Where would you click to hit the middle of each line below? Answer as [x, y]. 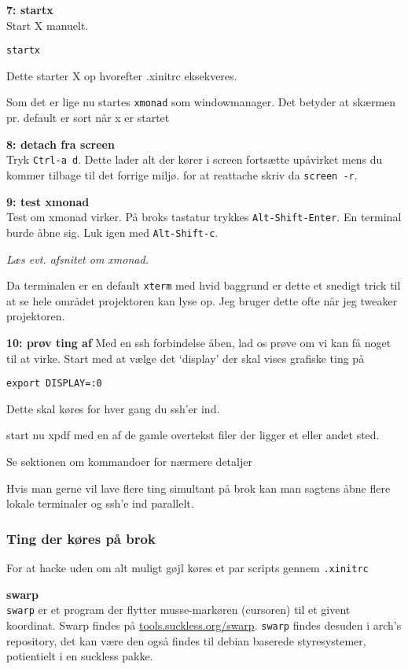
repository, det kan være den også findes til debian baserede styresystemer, [186, 640]
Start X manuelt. [48, 25]
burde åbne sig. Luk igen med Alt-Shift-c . [112, 232]
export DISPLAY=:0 [54, 384]
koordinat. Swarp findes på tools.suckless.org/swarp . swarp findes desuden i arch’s [204, 625]
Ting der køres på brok [81, 538]
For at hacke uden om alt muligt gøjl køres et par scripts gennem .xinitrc [187, 567]
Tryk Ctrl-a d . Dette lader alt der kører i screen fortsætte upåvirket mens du [195, 159]
